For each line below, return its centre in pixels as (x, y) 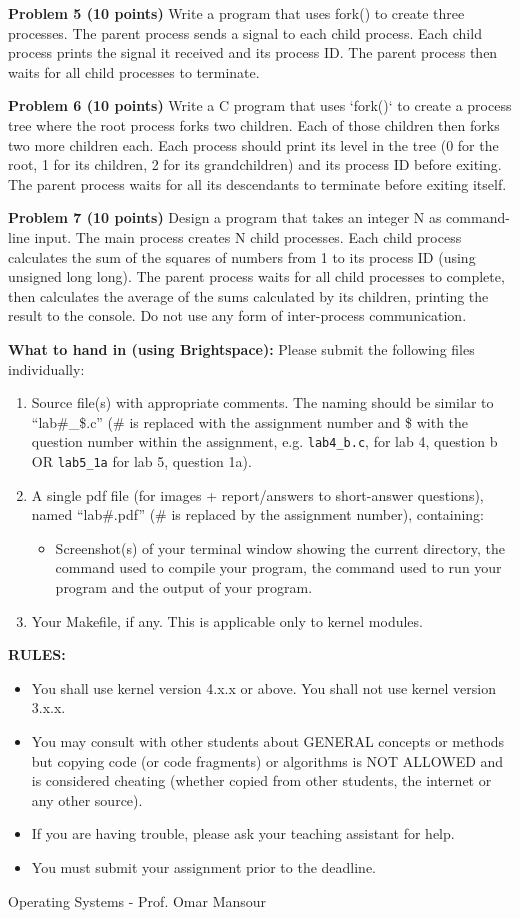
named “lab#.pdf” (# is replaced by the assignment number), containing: (258, 514)
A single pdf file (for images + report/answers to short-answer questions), (257, 494)
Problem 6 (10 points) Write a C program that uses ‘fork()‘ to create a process (260, 105)
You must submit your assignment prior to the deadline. (204, 866)
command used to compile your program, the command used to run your (278, 567)
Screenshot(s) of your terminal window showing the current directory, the (280, 547)
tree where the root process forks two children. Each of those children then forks (254, 124)
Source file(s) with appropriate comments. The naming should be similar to (262, 402)
